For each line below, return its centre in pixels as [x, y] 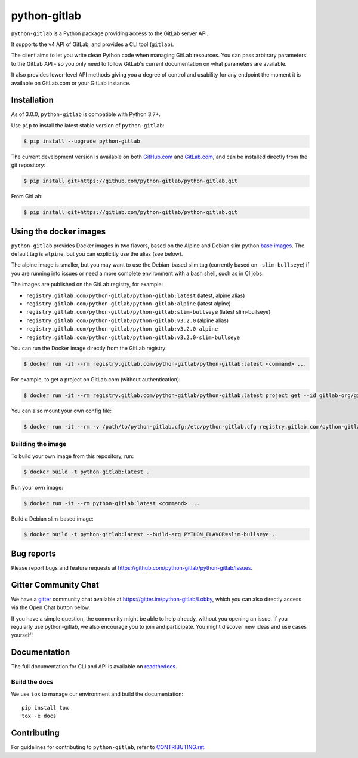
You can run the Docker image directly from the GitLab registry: [89, 348]
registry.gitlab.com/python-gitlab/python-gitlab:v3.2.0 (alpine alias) [127, 320]
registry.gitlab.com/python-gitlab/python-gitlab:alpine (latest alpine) [128, 303]
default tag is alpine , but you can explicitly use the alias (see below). [97, 254]
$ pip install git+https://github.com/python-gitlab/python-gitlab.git [131, 181]
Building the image [39, 444]
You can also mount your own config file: [61, 411]
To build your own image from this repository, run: [72, 456]
